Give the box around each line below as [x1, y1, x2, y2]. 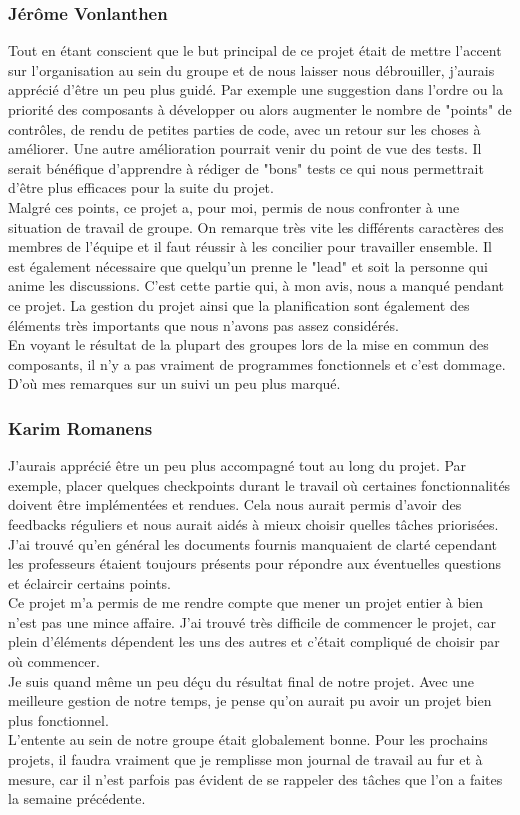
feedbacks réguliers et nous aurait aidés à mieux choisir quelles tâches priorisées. [8, 513, 499, 534]
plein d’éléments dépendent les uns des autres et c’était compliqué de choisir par [8, 631, 500, 652]
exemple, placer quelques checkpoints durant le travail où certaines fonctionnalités [8, 474, 511, 495]
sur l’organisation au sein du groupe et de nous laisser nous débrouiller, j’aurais [8, 59, 495, 80]
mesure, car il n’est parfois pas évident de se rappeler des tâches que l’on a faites [8, 768, 503, 789]
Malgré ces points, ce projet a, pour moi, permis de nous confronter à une [8, 196, 460, 217]
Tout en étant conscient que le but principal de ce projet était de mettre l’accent [8, 40, 502, 61]
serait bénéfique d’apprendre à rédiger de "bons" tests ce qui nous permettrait [8, 157, 484, 178]
